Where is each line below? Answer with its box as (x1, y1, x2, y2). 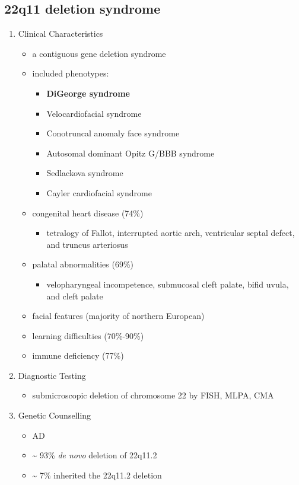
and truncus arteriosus (46, 238, 128, 250)
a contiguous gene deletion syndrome (32, 47, 166, 59)
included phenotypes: (32, 67, 109, 79)
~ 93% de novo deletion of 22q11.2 (32, 449, 157, 461)
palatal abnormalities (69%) (32, 258, 134, 270)
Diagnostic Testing (18, 369, 86, 381)
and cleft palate (46, 289, 103, 302)
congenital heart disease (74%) (32, 206, 144, 219)
